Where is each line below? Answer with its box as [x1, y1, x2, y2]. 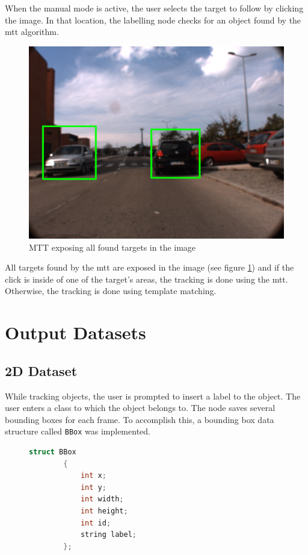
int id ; [80, 518, 111, 527]
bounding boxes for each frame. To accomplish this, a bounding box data [5, 413, 274, 425]
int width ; [80, 495, 124, 504]
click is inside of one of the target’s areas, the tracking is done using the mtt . [5, 272, 288, 285]
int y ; [80, 483, 106, 492]
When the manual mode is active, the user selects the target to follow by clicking [5, 2, 304, 14]
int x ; [80, 471, 106, 480]
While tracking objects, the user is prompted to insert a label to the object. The [5, 389, 301, 402]
